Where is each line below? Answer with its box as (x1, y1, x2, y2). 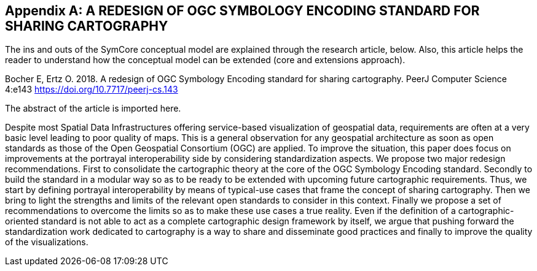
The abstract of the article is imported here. (5, 103, 181, 114)
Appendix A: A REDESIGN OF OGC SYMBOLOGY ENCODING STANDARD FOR (5, 3, 480, 18)
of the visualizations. (5, 237, 88, 248)
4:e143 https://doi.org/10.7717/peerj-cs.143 (5, 84, 178, 95)
